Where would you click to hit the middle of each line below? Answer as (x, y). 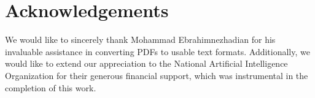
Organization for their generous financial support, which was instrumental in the (157, 75)
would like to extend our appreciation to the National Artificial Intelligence (146, 63)
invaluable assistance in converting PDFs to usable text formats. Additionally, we (157, 51)
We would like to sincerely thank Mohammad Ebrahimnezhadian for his (140, 40)
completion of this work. (51, 87)
